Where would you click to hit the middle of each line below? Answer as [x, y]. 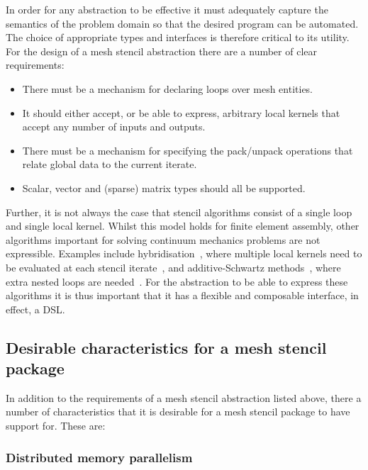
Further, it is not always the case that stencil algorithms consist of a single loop [179, 212]
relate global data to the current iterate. [110, 164]
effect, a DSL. [35, 309]
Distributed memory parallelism [99, 457]
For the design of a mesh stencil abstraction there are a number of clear [161, 51]
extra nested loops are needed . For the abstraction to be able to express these [177, 281]
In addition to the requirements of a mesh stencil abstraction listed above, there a [184, 397]
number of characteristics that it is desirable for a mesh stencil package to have [178, 412]
